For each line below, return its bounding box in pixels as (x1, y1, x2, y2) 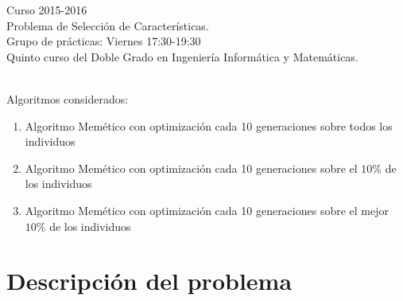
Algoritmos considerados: (6, 90, 129, 107)
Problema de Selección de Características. (6, 17, 209, 33)
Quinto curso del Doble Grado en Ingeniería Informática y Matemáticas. (6, 48, 358, 64)
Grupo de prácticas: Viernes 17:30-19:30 (6, 33, 201, 49)
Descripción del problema (6, 264, 293, 297)
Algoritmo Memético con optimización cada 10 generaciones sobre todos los (25, 117, 393, 134)
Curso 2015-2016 (6, 2, 87, 18)
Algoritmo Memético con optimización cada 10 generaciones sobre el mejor (25, 201, 389, 218)
